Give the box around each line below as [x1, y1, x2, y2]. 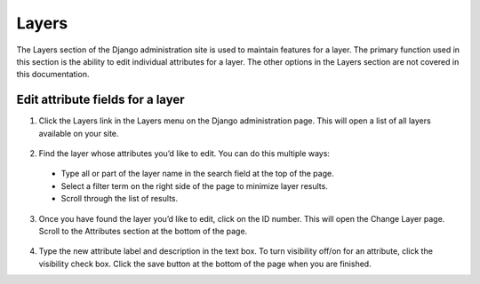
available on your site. [38, 128, 119, 138]
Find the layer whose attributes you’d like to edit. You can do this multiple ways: [38, 148, 331, 159]
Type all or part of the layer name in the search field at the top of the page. [60, 169, 334, 179]
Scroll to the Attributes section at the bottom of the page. [38, 225, 248, 236]
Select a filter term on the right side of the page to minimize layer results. [60, 180, 328, 191]
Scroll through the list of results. [60, 193, 178, 204]
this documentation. [16, 69, 90, 80]
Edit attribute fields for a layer [16, 92, 186, 107]
